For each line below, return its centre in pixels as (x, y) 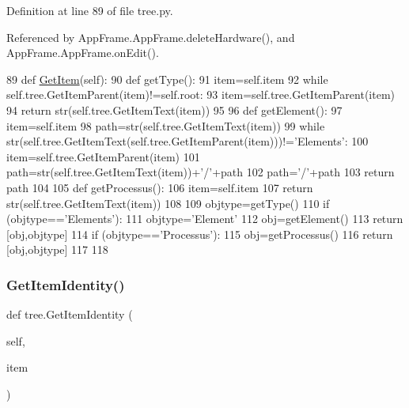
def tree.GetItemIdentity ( (70, 314)
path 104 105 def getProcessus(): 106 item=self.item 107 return (160, 187)
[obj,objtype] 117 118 (57, 249)
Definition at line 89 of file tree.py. (90, 10)
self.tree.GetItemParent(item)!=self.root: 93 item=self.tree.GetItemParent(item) (201, 94)
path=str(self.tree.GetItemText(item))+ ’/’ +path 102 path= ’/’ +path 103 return (201, 172)
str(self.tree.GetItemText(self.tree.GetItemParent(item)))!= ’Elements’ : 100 (187, 141)
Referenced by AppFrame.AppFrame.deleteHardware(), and (151, 37)
